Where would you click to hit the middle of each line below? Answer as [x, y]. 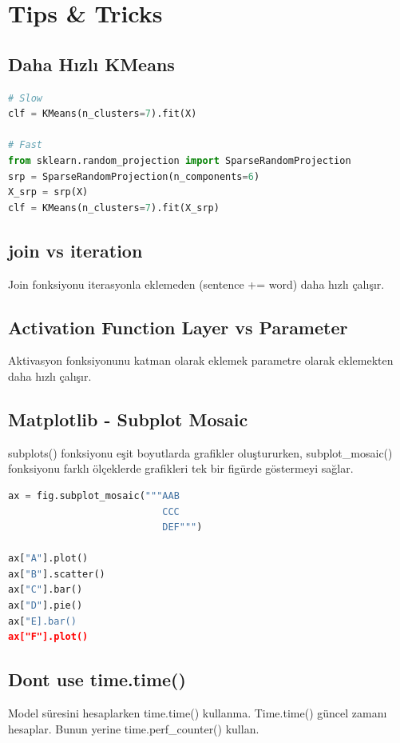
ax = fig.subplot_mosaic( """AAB [94, 495]
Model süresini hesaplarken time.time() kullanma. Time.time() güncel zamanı [198, 713]
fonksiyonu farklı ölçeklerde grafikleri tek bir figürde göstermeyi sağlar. [181, 468]
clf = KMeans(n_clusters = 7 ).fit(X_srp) [114, 208]
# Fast [25, 145]
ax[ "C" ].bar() [46, 590]
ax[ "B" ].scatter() [57, 574]
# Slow [25, 98]
